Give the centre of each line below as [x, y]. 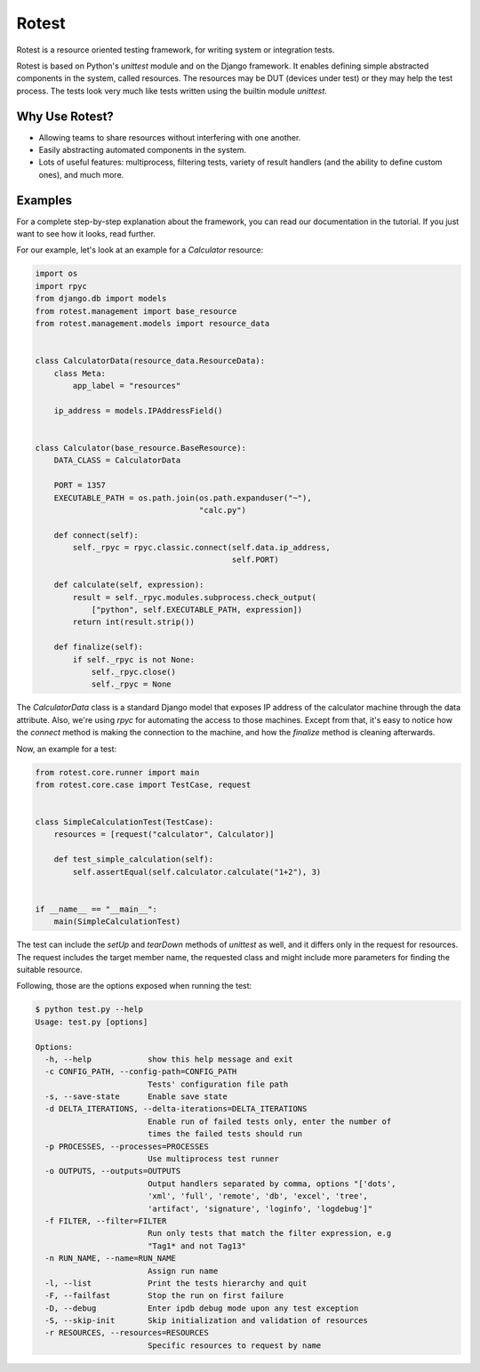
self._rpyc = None [132, 684]
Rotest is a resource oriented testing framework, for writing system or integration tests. [176, 50]
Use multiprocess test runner [213, 1159]
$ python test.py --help [89, 1010]
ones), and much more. [81, 174]
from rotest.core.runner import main [117, 772]
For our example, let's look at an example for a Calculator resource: [140, 250]
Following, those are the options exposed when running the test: [134, 986]
